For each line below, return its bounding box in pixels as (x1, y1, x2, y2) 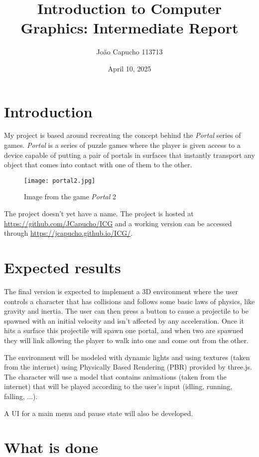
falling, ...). (4, 391, 38, 401)
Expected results (4, 257, 121, 278)
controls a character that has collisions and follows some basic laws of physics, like (4, 296, 255, 306)
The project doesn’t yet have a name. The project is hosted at (4, 208, 194, 219)
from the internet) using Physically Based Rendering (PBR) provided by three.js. (4, 362, 252, 372)
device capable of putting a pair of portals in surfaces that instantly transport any (4, 149, 255, 160)
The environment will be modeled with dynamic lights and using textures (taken (4, 352, 250, 362)
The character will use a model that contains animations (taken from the (4, 371, 227, 382)
